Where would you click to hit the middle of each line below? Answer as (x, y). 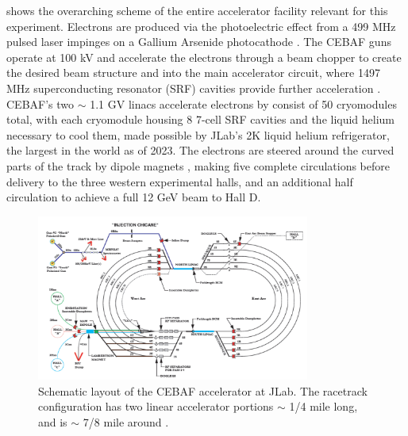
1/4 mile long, (323, 406)
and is (53, 421)
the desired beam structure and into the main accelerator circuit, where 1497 (193, 73)
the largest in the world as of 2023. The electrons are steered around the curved (200, 150)
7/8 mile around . (126, 421)
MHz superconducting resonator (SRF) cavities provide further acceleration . (194, 88)
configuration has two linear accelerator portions (156, 406)
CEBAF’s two (40, 103)
